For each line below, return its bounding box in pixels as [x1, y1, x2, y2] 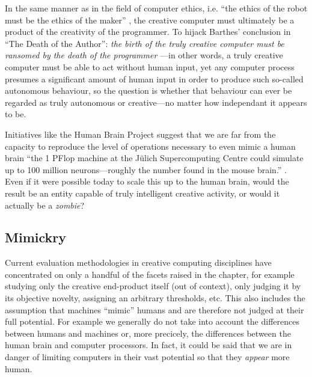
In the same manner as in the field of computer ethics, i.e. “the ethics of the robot [5, 2, 308, 14]
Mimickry [5, 228, 66, 247]
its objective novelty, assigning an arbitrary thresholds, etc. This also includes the [5, 292, 305, 304]
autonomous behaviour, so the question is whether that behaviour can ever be [5, 84, 292, 97]
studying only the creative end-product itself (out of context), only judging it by [5, 280, 301, 292]
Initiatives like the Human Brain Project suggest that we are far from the [5, 127, 276, 140]
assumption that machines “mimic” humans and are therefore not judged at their [5, 303, 304, 316]
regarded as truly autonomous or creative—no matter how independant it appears [5, 96, 307, 108]
